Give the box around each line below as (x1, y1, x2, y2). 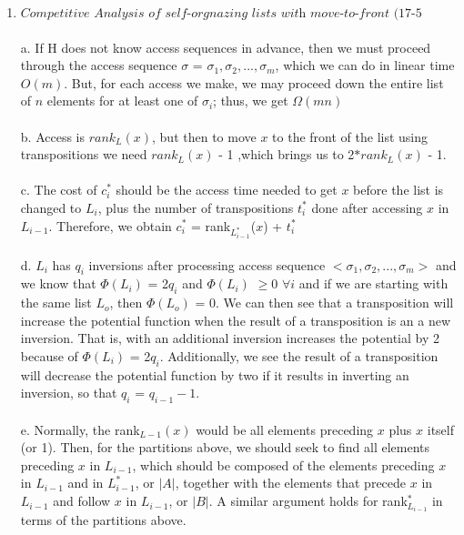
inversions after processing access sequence (88, 255, 326, 274)
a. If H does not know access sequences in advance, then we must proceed (20, 37, 431, 56)
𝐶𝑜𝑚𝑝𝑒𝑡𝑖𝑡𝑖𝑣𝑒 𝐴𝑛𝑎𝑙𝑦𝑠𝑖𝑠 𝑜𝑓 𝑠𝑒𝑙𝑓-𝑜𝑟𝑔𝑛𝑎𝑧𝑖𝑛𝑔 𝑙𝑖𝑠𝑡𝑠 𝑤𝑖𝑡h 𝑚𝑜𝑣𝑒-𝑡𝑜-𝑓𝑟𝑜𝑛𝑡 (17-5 (20, 7, 422, 20)
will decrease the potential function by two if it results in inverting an (20, 365, 409, 384)
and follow (53, 491, 111, 510)
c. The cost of (20, 180, 97, 199)
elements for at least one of (46, 91, 198, 110)
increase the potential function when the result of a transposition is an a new (20, 310, 451, 329)
